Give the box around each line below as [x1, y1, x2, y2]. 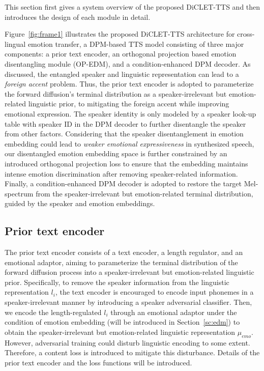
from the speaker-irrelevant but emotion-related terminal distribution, [36, 188, 253, 198]
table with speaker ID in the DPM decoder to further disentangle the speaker [5, 118, 246, 129]
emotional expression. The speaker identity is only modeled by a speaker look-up [5, 108, 256, 119]
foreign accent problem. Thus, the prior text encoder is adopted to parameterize [5, 78, 254, 89]
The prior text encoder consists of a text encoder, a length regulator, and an [5, 247, 243, 258]
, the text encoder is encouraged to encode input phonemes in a [55, 287, 254, 297]
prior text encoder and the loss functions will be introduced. [5, 357, 192, 367]
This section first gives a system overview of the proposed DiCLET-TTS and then [5, 2, 260, 12]
